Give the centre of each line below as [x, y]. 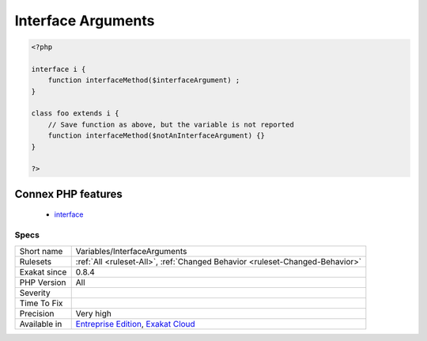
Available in [41, 324]
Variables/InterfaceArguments [131, 251]
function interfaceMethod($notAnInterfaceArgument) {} [156, 136]
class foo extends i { [75, 114]
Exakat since [43, 271]
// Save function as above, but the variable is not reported [171, 124]
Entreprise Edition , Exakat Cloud [135, 324]
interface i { [59, 69]
